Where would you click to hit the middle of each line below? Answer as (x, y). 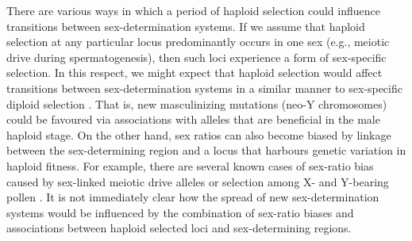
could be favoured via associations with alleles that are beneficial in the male (193, 119)
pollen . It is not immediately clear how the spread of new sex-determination (193, 197)
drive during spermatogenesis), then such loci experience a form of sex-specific (196, 57)
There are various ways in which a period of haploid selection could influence (193, 10)
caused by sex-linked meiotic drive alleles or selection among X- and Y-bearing (198, 181)
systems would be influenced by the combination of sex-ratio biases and (180, 212)
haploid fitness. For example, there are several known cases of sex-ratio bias (190, 165)
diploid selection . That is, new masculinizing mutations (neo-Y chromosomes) (197, 103)
